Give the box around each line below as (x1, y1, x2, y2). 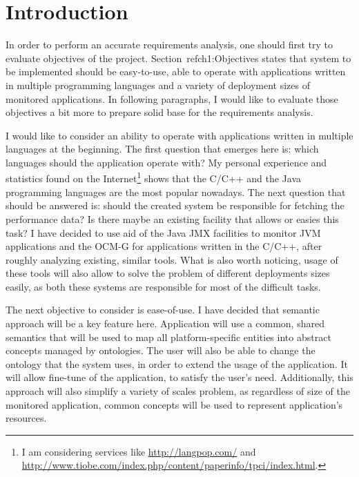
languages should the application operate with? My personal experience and (6, 155, 327, 169)
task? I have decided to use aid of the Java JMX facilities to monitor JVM (6, 225, 321, 240)
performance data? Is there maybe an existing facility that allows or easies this (6, 211, 339, 226)
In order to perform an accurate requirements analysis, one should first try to (6, 37, 333, 52)
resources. (6, 411, 47, 425)
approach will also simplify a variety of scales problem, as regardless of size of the (6, 384, 350, 398)
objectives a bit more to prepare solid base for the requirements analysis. (6, 105, 313, 119)
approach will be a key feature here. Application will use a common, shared (6, 316, 324, 331)
